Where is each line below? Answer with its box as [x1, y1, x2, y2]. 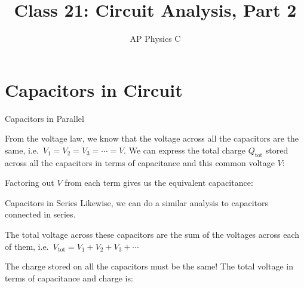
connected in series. [5, 208, 76, 220]
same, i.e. [5, 143, 39, 156]
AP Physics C [130, 32, 181, 45]
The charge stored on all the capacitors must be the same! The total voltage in [5, 260, 293, 272]
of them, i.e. [5, 240, 49, 252]
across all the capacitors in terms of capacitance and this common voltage [5, 156, 275, 168]
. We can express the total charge [124, 143, 246, 156]
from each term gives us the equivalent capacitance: [65, 176, 253, 189]
